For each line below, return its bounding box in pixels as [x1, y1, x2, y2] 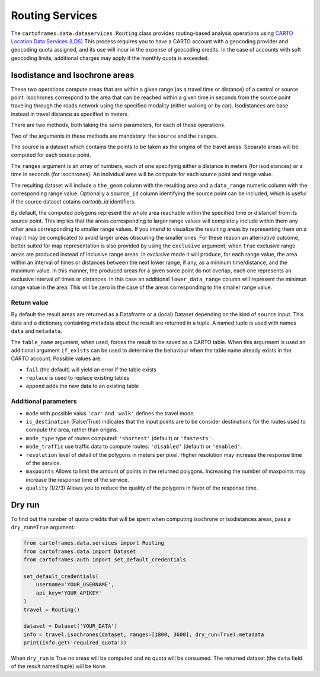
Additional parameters [11, 398, 77, 406]
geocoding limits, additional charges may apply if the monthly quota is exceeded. [11, 54, 209, 62]
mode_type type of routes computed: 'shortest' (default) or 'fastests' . [25, 434, 213, 441]
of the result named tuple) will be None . [11, 663, 107, 670]
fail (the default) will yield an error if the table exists [25, 365, 157, 373]
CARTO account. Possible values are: [11, 355, 102, 362]
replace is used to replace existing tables [25, 374, 130, 382]
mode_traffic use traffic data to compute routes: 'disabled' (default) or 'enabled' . [25, 443, 242, 450]
